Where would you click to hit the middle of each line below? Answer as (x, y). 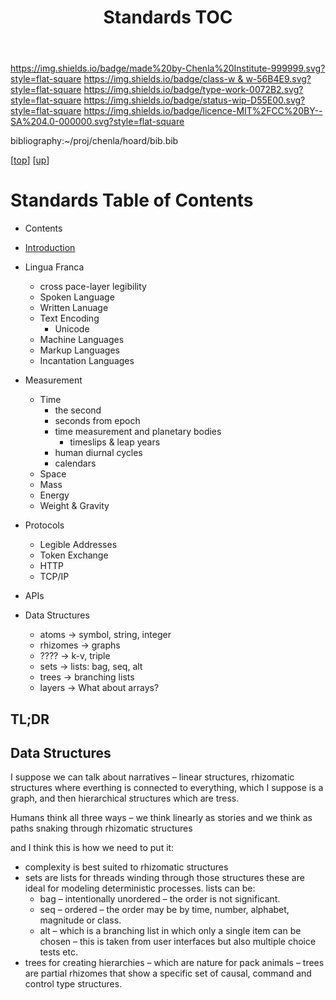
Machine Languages (82, 340)
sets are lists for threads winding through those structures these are (164, 878)
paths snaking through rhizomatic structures (101, 828)
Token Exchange (74, 555)
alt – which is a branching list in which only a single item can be (170, 931)
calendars (75, 463)
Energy (54, 495)
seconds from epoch (97, 421)
